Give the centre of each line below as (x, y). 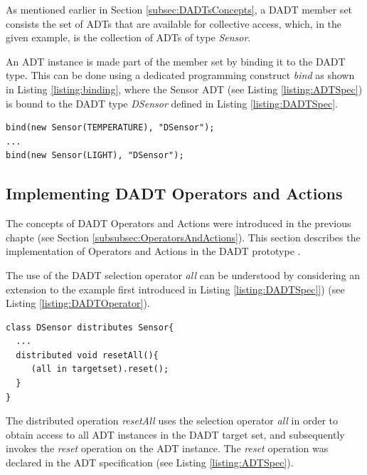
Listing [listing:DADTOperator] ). (78, 303)
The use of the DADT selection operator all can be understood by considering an (183, 275)
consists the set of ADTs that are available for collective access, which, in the (174, 23)
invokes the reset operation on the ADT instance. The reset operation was (167, 448)
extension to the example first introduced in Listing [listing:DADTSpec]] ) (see (175, 289)
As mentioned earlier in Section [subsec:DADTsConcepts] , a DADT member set (179, 9)
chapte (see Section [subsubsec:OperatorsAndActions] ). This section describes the (183, 237)
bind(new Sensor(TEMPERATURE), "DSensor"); (110, 128)
